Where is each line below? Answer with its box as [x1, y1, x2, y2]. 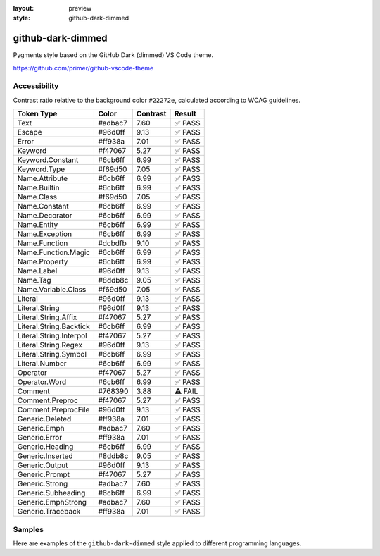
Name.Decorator [17, 211, 73, 221]
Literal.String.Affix [17, 312, 77, 322]
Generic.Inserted [17, 451, 73, 461]
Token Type [17, 109, 58, 119]
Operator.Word [17, 377, 67, 387]
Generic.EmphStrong [17, 498, 87, 507]
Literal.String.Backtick [17, 321, 91, 331]
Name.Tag [17, 276, 52, 285]
